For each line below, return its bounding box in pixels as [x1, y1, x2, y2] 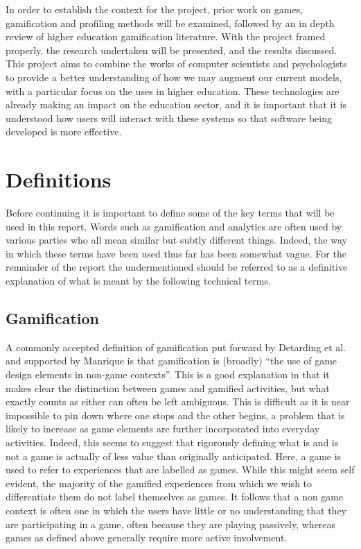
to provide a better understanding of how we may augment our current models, [6, 69, 342, 84]
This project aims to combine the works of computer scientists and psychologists [6, 56, 347, 71]
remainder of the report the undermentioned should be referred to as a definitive [6, 260, 348, 274]
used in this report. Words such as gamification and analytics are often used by [6, 219, 342, 233]
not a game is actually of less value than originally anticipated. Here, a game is [6, 448, 342, 463]
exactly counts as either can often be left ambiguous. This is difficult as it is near [6, 394, 350, 409]
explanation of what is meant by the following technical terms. [6, 273, 271, 288]
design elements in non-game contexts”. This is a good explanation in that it [6, 367, 330, 382]
